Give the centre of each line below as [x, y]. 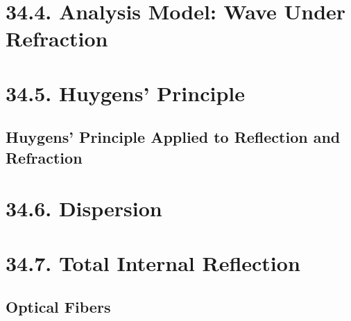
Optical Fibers [58, 307]
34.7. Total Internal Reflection [153, 262]
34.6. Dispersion [84, 208]
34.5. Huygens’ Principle [126, 93]
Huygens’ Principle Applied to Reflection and [173, 137]
